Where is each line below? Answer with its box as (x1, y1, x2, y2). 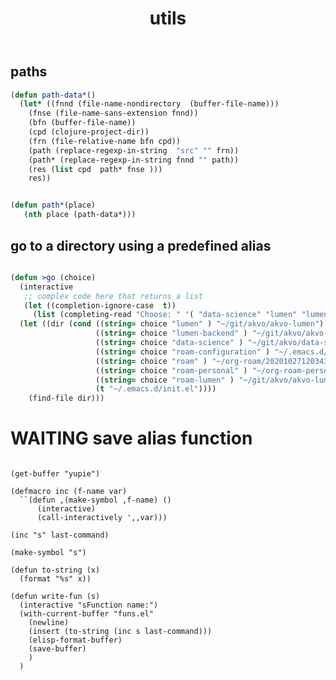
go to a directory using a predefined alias (10, 237, 272, 254)
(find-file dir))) (28, 393, 105, 404)
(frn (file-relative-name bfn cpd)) (28, 136, 182, 146)
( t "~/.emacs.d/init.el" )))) (95, 384, 217, 394)
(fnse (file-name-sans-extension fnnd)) (28, 108, 199, 119)
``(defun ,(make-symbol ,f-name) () (19, 495, 172, 506)
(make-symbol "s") (10, 548, 87, 558)
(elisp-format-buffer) (28, 635, 123, 646)
